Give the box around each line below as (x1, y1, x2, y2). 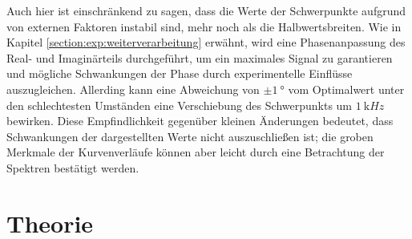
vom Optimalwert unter (288, 80, 405, 97)
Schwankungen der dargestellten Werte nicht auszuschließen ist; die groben (6, 128, 374, 144)
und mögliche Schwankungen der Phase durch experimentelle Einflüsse (6, 65, 353, 82)
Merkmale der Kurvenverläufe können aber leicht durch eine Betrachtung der (6, 144, 385, 160)
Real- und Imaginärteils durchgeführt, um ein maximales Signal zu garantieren (6, 49, 393, 66)
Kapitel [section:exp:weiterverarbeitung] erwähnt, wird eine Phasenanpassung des (6, 34, 406, 51)
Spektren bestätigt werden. (6, 159, 139, 176)
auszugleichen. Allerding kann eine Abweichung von (6, 80, 260, 97)
